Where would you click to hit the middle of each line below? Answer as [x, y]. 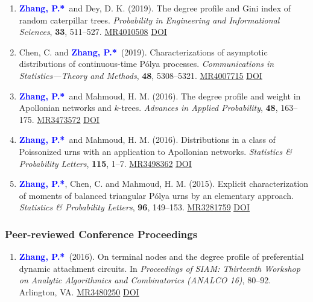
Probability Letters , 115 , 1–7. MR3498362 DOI [105, 163]
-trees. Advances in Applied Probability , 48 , [198, 108]
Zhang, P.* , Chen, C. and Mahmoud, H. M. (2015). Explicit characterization [164, 184]
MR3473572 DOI [68, 119]
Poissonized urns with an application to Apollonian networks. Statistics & [155, 151]
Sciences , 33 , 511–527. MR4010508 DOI [93, 32]
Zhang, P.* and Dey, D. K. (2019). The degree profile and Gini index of [155, 8]
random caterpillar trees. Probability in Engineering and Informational [149, 20]
